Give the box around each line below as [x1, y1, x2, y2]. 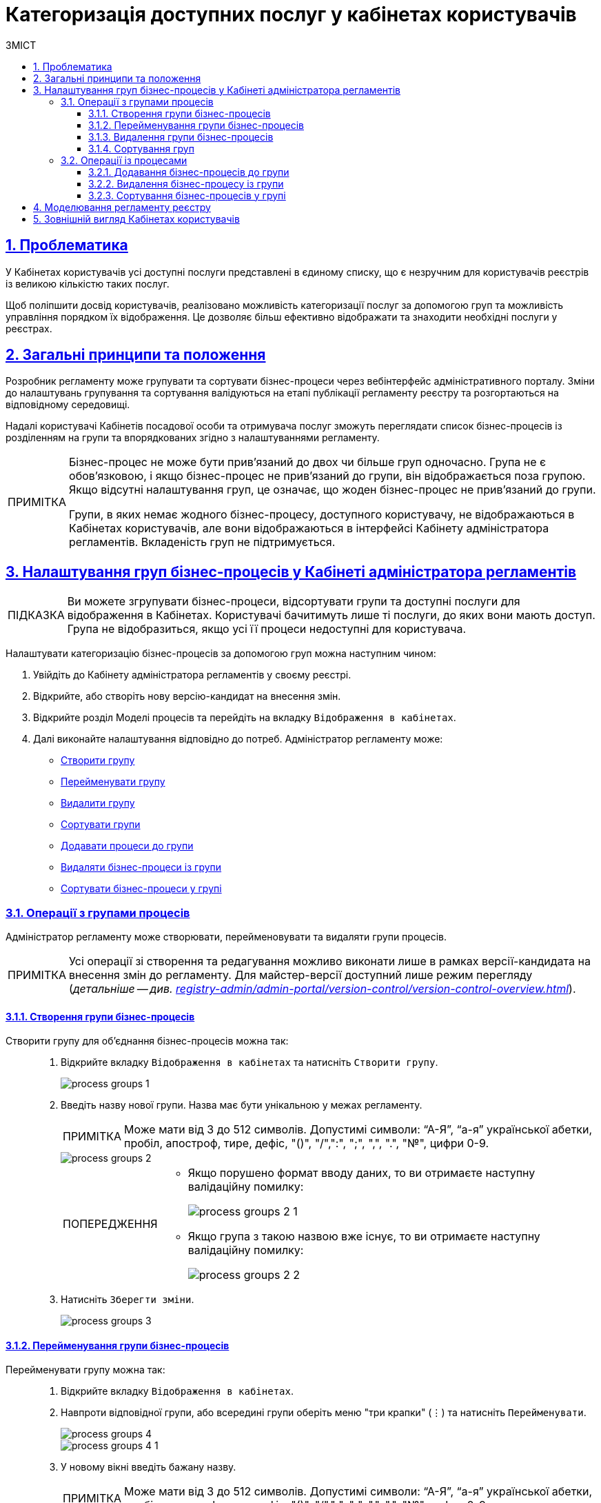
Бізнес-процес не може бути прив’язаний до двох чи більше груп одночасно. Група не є [69, 455, 547, 470]
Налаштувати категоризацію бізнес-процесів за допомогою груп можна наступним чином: [6, 647, 436, 660]
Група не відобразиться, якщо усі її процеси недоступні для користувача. [67, 622, 466, 636]
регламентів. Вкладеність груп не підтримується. [69, 535, 336, 549]
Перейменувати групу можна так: [6, 1364, 165, 1376]
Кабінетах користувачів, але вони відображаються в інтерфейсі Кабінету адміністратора [69, 521, 549, 536]
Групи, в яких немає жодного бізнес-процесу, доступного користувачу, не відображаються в [69, 507, 575, 522]
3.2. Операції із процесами [61, 154, 187, 166]
